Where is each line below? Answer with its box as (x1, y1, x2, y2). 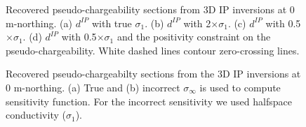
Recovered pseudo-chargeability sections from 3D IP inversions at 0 (6, 2, 295, 16)
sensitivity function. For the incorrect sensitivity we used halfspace (6, 94, 292, 108)
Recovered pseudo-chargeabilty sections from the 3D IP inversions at (6, 66, 301, 81)
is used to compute (199, 80, 281, 94)
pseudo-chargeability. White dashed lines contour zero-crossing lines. (6, 43, 300, 57)
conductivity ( (6, 107, 66, 122)
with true (91, 15, 132, 30)
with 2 (183, 15, 211, 30)
